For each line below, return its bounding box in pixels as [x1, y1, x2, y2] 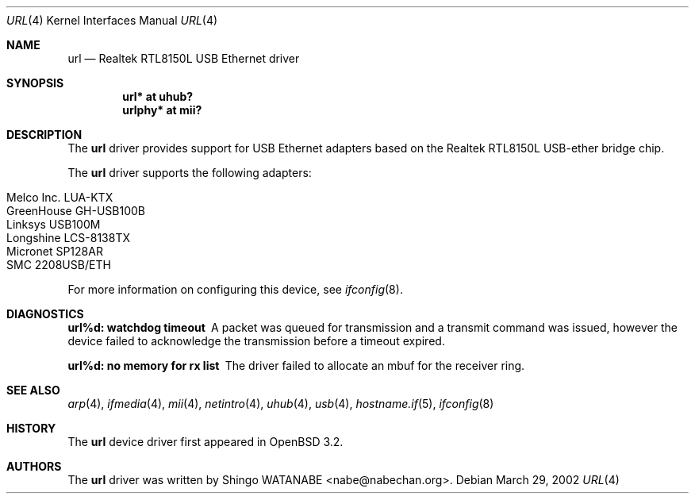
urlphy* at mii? [122, 103, 202, 117]
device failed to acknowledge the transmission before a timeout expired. [67, 334, 445, 348]
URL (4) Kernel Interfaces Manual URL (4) [6, 13, 218, 27]
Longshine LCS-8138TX [6, 231, 131, 244]
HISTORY [6, 421, 56, 435]
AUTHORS [6, 460, 62, 473]
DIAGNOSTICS [6, 307, 84, 321]
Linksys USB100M [6, 217, 101, 231]
